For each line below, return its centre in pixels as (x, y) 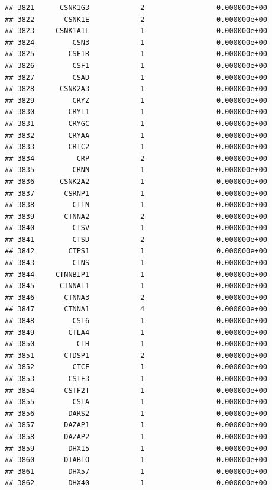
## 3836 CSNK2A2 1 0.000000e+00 (136, 181)
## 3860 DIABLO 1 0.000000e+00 (136, 460)
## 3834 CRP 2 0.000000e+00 (136, 158)
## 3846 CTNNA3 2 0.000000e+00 (136, 297)
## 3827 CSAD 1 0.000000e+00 (136, 77)
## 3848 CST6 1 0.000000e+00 (136, 321)
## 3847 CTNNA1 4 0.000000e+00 (136, 309)
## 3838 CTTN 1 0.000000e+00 (136, 205)
